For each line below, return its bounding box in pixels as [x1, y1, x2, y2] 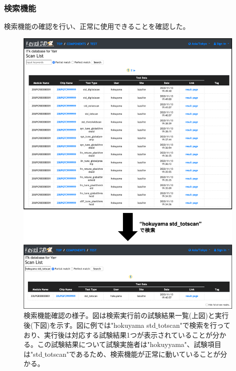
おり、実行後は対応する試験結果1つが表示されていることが [24, 329, 213, 340]
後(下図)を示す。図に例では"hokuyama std [24, 319, 156, 330]
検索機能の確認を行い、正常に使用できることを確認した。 [4, 21, 190, 31]
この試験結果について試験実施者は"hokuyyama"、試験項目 [37, 339, 222, 349]
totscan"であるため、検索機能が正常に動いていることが [44, 348, 220, 359]
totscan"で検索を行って [158, 319, 231, 330]
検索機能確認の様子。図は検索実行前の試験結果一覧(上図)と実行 [24, 310, 229, 320]
